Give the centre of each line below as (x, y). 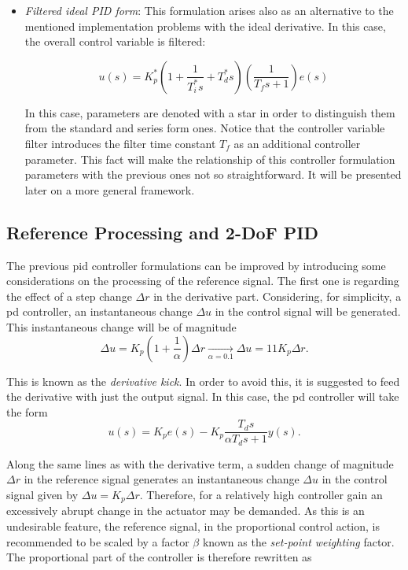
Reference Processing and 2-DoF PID (162, 232)
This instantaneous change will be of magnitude (121, 326)
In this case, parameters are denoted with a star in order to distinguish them (210, 112)
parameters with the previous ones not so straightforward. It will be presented (213, 174)
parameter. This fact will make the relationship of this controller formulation (210, 159)
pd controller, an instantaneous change (99, 311)
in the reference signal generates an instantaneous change (162, 479)
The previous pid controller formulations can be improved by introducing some (196, 265)
